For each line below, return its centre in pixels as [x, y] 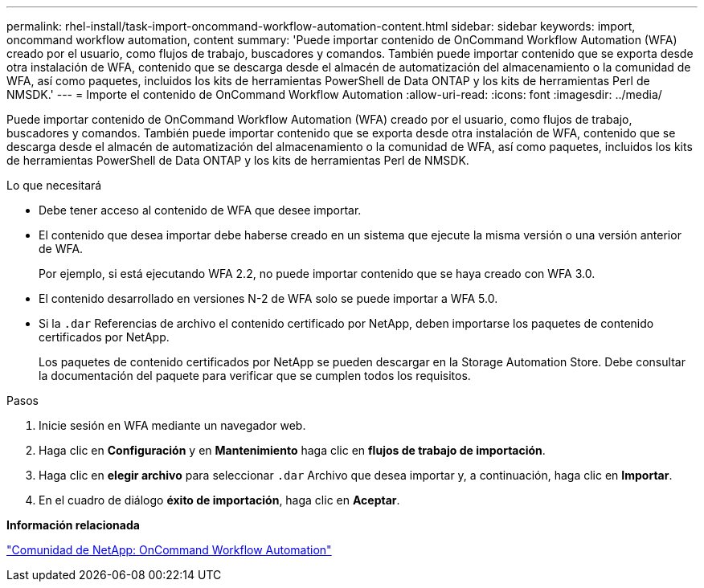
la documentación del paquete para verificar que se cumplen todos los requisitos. [255, 376]
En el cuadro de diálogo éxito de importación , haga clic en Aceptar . [219, 500]
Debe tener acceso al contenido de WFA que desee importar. [200, 210]
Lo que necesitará [54, 185]
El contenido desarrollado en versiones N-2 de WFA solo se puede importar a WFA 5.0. [268, 298]
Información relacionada [73, 525]
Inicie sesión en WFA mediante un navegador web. [172, 425]
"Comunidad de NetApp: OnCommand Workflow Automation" [169, 550]
